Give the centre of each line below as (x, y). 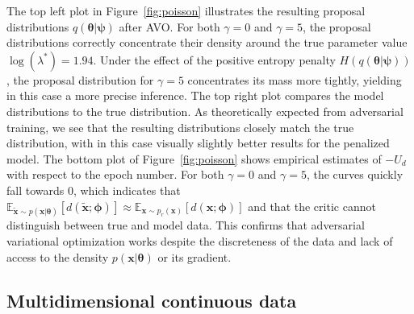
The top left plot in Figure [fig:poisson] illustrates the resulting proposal (186, 10)
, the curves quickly (355, 174)
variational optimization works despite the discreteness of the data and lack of (200, 240)
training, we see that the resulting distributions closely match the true (180, 127)
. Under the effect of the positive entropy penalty (214, 59)
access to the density (58, 256)
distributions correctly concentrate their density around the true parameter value (207, 42)
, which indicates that (127, 190)
